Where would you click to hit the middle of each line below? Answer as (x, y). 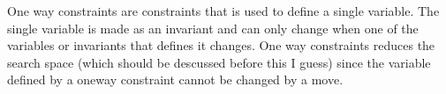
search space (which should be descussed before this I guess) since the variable (219, 62)
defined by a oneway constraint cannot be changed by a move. (175, 80)
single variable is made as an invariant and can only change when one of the (213, 28)
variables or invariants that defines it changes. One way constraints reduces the (221, 45)
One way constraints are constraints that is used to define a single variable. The (223, 11)
